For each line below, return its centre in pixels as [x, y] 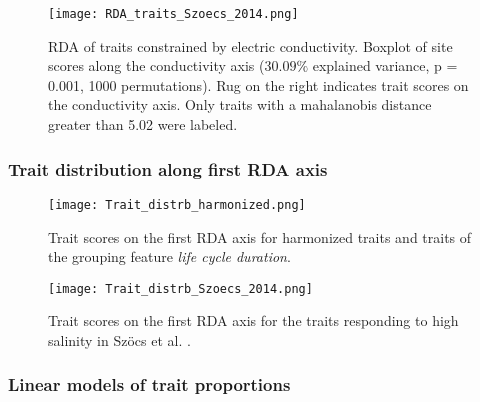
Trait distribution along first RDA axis [168, 168]
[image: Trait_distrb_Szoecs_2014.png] [180, 288]
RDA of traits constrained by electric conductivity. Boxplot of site [250, 45]
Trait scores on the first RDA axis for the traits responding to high [253, 320]
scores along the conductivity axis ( [156, 65]
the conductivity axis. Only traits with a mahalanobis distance [240, 104]
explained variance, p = [385, 65]
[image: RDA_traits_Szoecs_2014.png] [173, 14]
